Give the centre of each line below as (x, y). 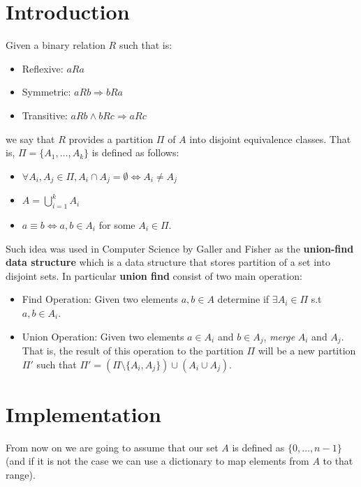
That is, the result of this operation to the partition (133, 350)
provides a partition (111, 138)
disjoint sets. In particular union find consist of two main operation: (154, 275)
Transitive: (45, 115)
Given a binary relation (56, 45)
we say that (30, 138)
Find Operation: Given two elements (100, 299)
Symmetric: (46, 92)
